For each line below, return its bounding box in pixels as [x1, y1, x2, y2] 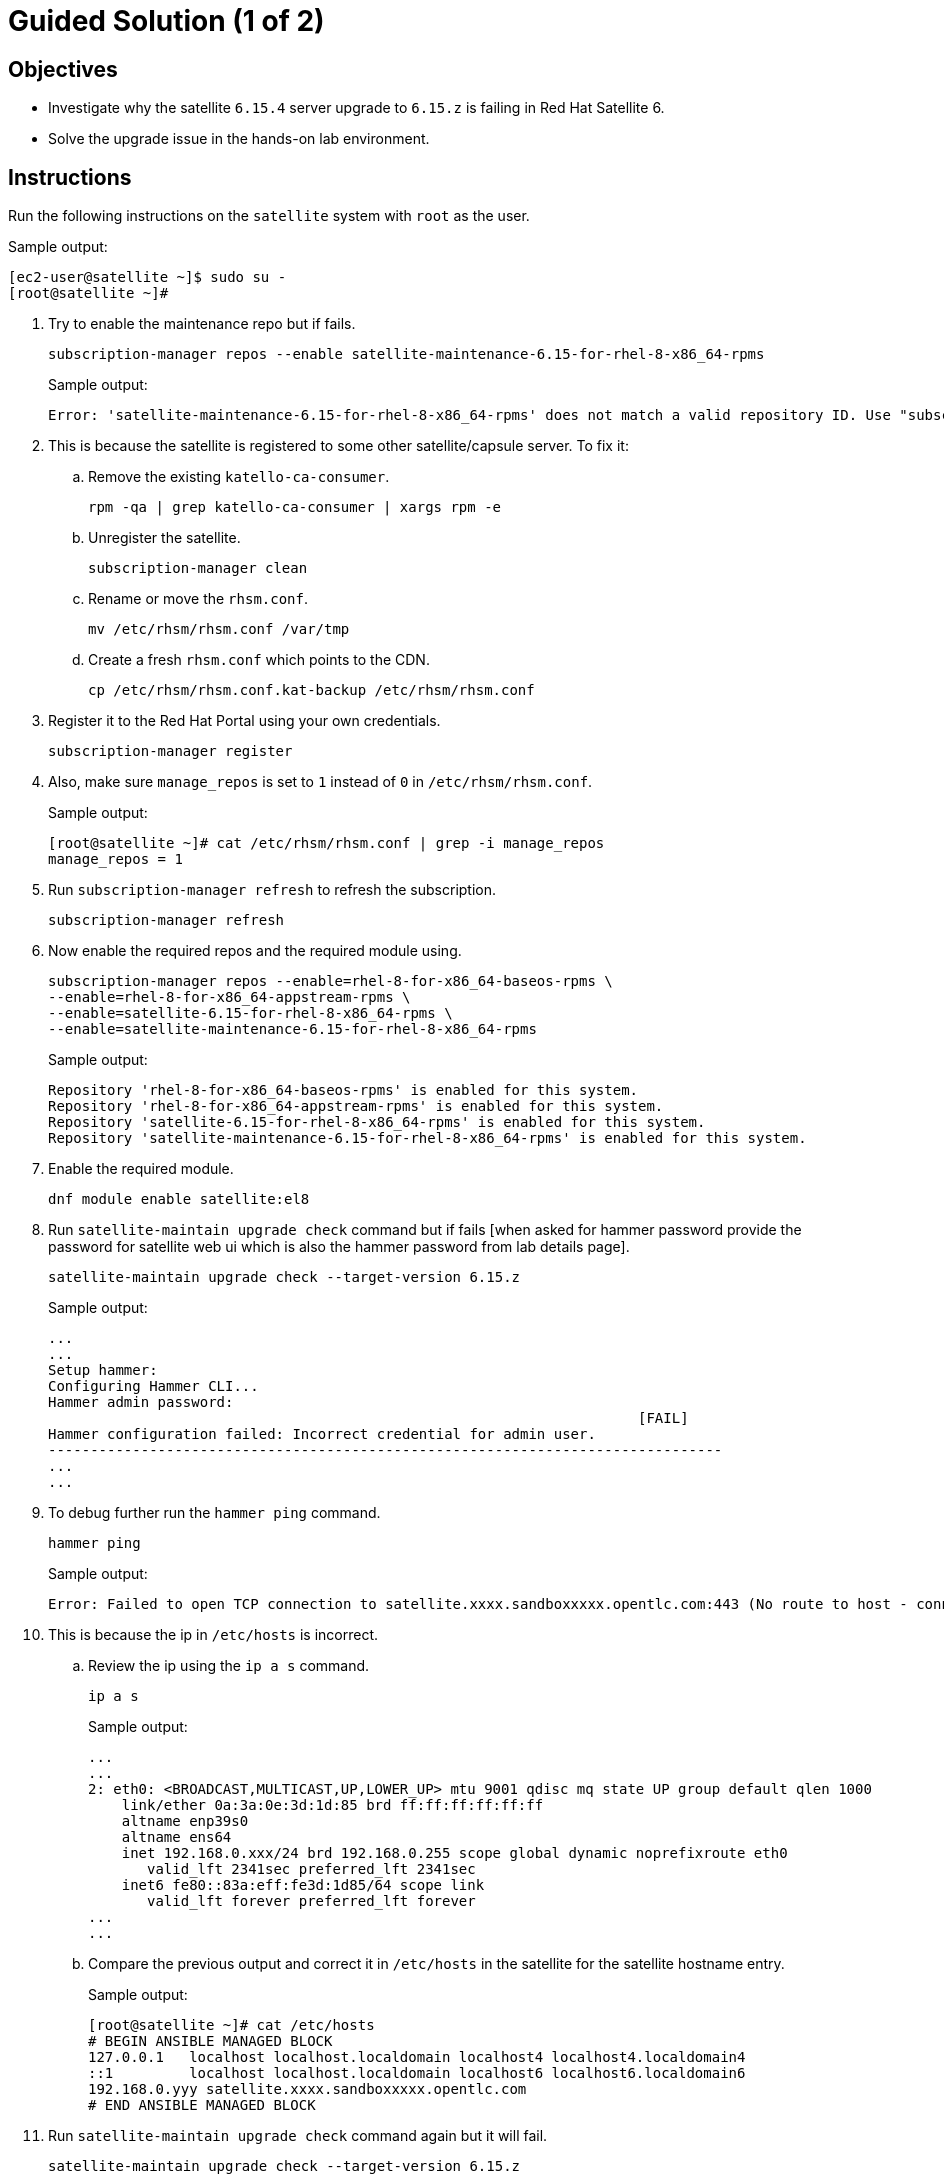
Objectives [8, 56, 118, 82]
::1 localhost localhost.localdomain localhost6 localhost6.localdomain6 [88, 2065, 746, 2082]
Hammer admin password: [48, 1394, 234, 1411]
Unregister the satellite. [88, 529, 241, 547]
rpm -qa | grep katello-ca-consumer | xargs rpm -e [88, 499, 502, 516]
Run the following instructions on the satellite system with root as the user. [8, 207, 530, 225]
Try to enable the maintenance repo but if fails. [48, 315, 356, 333]
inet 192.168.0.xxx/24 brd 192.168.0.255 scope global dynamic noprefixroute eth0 [121, 1845, 788, 1862]
